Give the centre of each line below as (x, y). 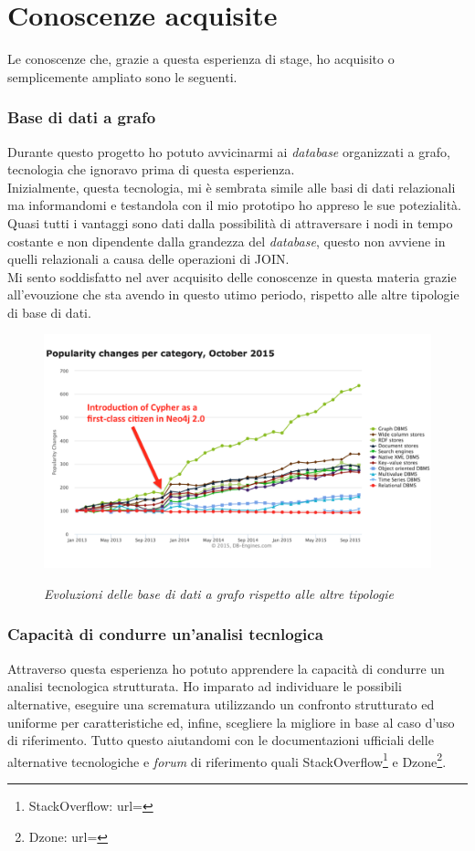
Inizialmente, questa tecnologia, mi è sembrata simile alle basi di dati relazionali (232, 187)
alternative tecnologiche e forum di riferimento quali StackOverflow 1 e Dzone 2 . (227, 760)
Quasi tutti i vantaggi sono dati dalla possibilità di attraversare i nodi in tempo (230, 222)
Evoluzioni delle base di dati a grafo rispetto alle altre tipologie (219, 593)
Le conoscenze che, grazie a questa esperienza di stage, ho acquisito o (201, 59)
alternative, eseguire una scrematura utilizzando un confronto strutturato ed (221, 704)
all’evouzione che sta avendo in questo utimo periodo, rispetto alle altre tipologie (233, 294)
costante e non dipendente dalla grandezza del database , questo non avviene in (227, 241)
